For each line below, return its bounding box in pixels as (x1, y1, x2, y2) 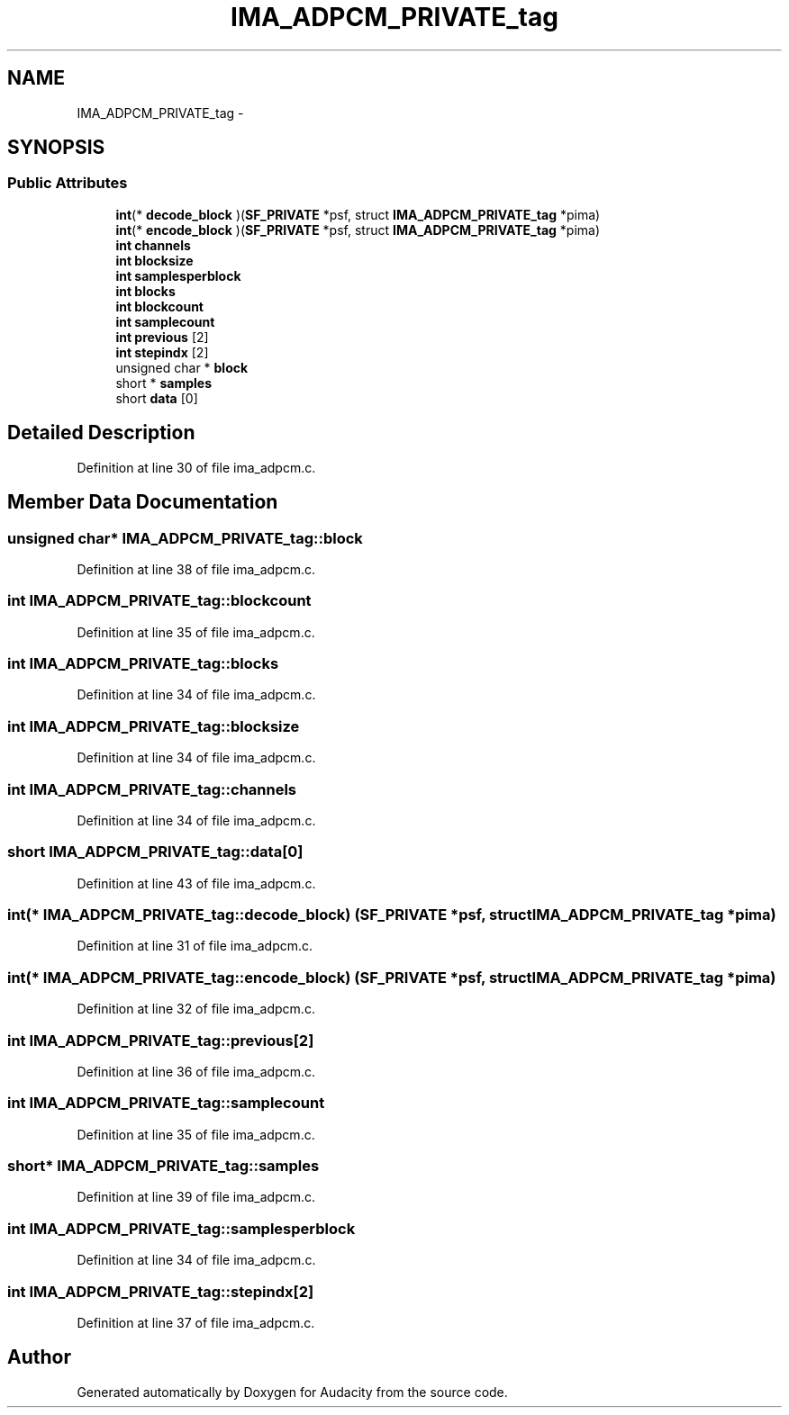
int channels (115, 237, 191, 253)
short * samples (115, 374, 212, 391)
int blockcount (115, 298, 204, 314)
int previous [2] (115, 329, 209, 345)
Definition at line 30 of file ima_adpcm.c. (77, 459, 316, 475)
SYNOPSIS (7, 136, 105, 159)
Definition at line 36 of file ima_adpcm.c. (77, 1063, 316, 1079)
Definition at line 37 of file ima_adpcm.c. (77, 1314, 315, 1330)
